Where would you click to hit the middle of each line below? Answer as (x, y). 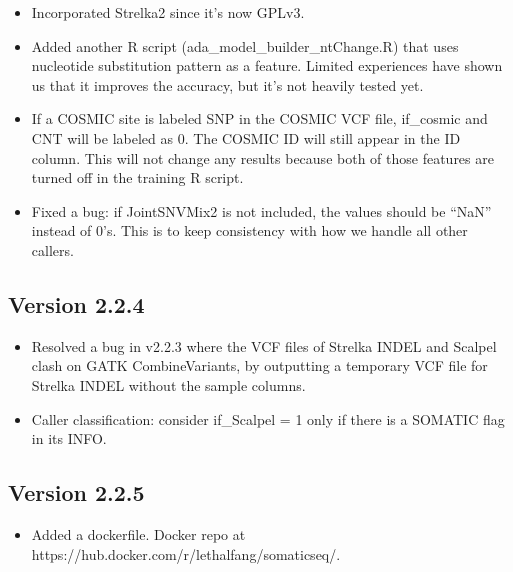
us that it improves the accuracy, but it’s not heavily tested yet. (227, 84)
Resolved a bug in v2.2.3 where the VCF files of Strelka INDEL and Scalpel (264, 345)
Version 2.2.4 (76, 303)
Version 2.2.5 (76, 492)
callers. (52, 249)
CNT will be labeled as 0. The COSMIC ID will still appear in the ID (246, 137)
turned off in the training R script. (137, 177)
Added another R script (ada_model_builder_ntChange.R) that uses (245, 45)
